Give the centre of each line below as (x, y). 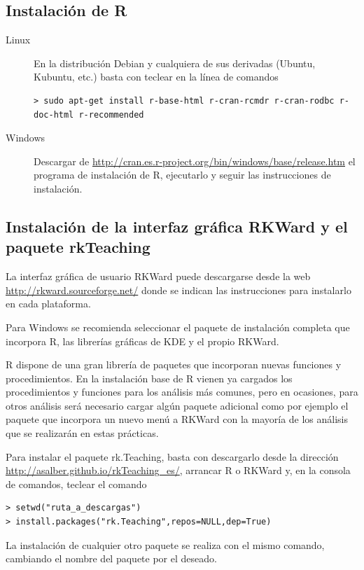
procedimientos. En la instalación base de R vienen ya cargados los (149, 378)
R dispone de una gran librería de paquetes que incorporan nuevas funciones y (174, 364)
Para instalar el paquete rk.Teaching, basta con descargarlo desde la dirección (172, 456)
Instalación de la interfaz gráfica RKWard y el (177, 226)
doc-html (54, 114)
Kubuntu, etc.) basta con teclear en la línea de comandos (156, 77)
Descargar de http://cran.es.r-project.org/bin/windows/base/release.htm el (195, 161)
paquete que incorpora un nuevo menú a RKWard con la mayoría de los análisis (177, 419)
